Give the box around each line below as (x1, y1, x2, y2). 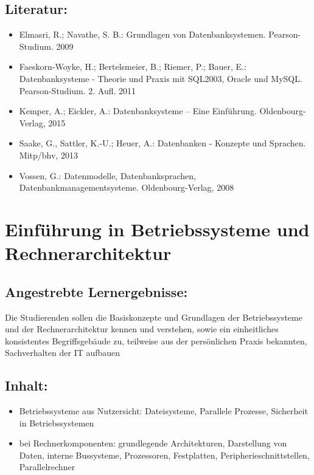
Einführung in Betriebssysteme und (5, 216, 310, 241)
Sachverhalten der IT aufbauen (5, 346, 120, 359)
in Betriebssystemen (19, 416, 94, 429)
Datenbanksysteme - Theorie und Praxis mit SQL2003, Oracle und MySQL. (19, 72, 302, 84)
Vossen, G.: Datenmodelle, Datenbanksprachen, (19, 169, 196, 182)
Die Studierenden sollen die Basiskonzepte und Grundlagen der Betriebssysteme (5, 310, 302, 323)
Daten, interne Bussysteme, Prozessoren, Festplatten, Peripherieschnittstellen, (19, 448, 310, 461)
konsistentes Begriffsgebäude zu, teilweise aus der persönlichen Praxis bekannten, (5, 334, 307, 347)
